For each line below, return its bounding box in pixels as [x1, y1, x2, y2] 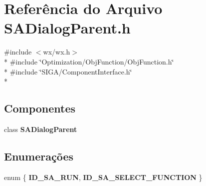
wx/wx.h [43, 46, 70, 57]
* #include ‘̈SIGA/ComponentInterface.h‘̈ [4, 66, 132, 76]
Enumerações [4, 148, 73, 163]
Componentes [4, 100, 76, 116]
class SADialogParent [4, 123, 77, 134]
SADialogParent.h [4, 17, 131, 38]
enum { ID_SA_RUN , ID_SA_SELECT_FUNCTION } [4, 171, 203, 182]
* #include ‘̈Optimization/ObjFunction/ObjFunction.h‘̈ [4, 56, 174, 66]
